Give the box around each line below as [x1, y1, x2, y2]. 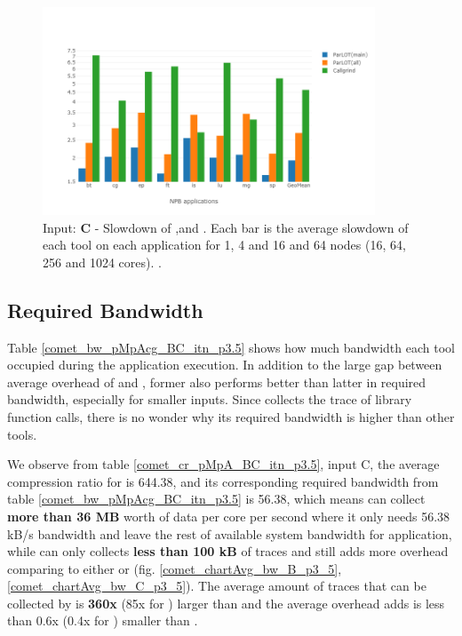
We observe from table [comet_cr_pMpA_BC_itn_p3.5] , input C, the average [7, 455, 440, 473]
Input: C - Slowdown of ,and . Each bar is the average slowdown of [43, 218, 409, 236]
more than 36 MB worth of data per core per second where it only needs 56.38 [7, 506, 450, 525]
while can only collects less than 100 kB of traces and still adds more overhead [7, 542, 449, 560]
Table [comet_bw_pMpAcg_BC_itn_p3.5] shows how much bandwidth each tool [7, 338, 455, 356]
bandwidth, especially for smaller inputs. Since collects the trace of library [7, 390, 412, 409]
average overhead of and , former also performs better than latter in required [7, 372, 426, 391]
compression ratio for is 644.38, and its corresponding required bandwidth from [7, 472, 439, 490]
